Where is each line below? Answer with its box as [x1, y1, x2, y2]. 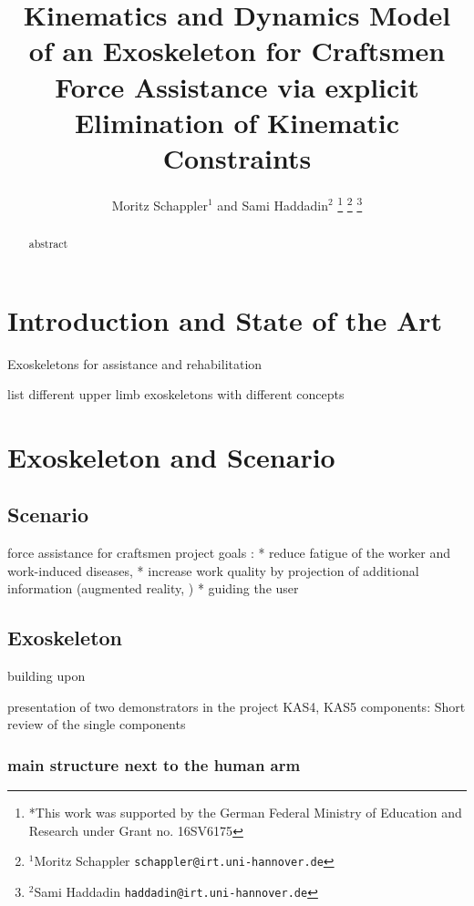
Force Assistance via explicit [55, 67, 419, 105]
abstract [28, 235, 68, 251]
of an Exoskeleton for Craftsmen [28, 32, 446, 69]
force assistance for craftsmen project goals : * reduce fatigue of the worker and [7, 543, 450, 562]
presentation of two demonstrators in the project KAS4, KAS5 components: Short [7, 696, 466, 716]
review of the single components [7, 715, 186, 734]
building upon [7, 666, 86, 685]
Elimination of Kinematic [74, 103, 400, 140]
